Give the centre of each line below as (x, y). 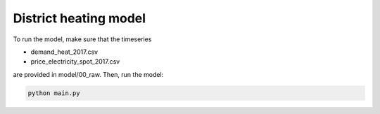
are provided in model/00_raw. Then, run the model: (88, 74)
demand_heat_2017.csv (64, 52)
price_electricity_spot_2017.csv (75, 62)
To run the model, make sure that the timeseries (82, 39)
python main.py (54, 93)
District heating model (80, 18)
